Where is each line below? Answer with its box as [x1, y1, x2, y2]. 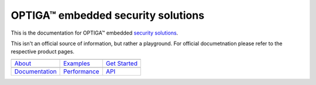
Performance [63, 67, 99, 76]
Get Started [105, 59, 138, 67]
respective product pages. [11, 48, 75, 55]
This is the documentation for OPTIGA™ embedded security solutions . [11, 29, 178, 36]
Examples [63, 59, 90, 67]
